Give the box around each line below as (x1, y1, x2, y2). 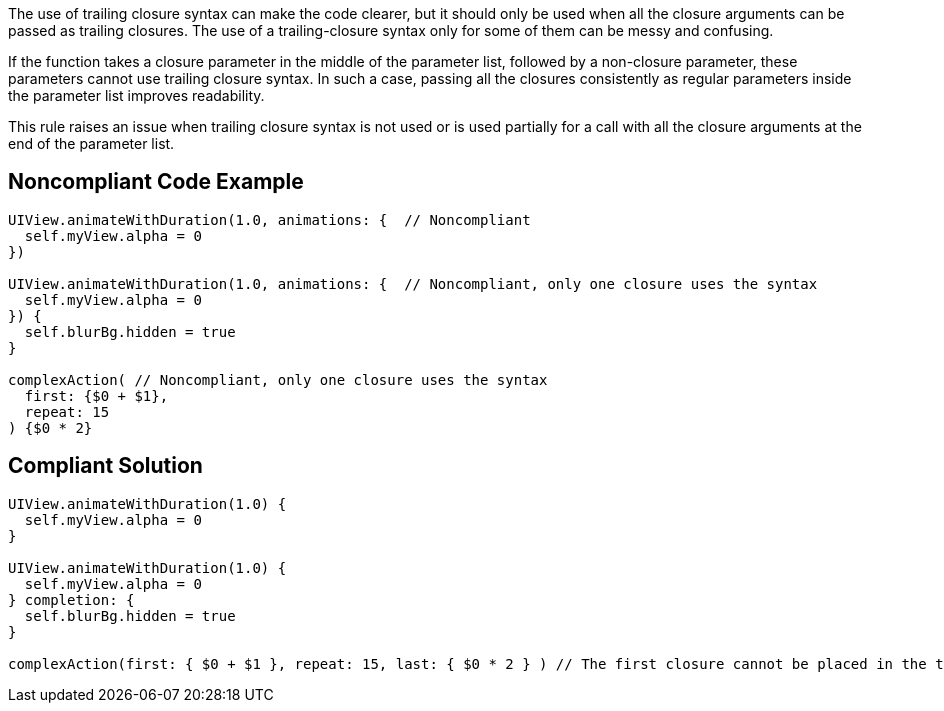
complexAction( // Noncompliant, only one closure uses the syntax (8, 371, 548, 388)
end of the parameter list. (8, 135, 175, 152)
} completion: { (8, 591, 135, 608)
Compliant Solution (8, 453, 203, 479)
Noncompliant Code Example (8, 169, 304, 195)
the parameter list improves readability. (8, 87, 265, 104)
